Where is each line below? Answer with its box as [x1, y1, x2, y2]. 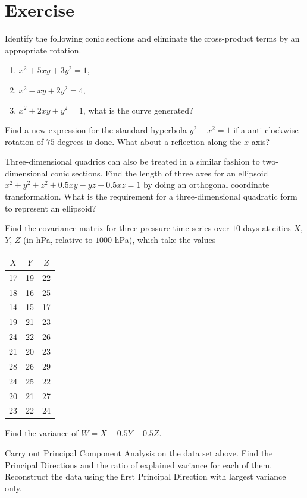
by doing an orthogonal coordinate [143, 178, 270, 191]
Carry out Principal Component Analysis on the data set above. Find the [5, 447, 273, 459]
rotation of [5, 135, 44, 147]
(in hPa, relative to [23, 233, 93, 245]
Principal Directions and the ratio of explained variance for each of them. [5, 458, 272, 471]
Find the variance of [5, 427, 79, 439]
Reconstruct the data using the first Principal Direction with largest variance [5, 470, 286, 483]
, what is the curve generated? [83, 103, 193, 116]
